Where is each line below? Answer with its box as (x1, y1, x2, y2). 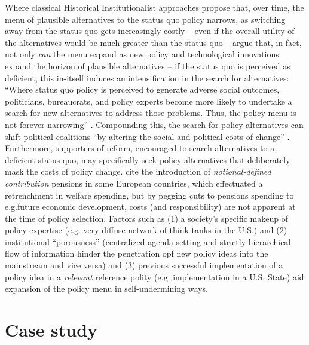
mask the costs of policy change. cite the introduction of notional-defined (5, 165, 271, 178)
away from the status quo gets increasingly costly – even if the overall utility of (5, 25, 295, 37)
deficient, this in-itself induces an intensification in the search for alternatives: (5, 71, 289, 84)
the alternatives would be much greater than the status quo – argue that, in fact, (5, 36, 302, 48)
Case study (5, 317, 98, 342)
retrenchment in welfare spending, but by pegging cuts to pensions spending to (5, 188, 294, 201)
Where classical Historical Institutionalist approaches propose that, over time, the (5, 1, 304, 13)
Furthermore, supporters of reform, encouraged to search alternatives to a (5, 142, 275, 154)
